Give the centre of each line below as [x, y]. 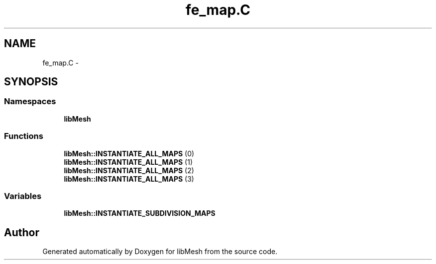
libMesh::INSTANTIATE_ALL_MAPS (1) [128, 162]
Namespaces [30, 101]
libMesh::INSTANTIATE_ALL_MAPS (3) [129, 179]
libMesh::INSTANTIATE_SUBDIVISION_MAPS [140, 213]
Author [22, 232]
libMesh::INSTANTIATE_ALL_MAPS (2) [129, 170]
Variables [23, 196]
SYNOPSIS [31, 82]
